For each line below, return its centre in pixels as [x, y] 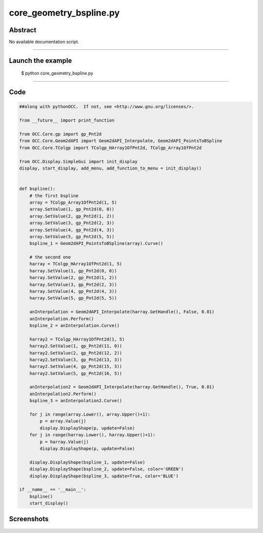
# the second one [50, 257]
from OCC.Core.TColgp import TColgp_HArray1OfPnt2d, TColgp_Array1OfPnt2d [111, 148]
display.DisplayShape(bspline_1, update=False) [87, 462]
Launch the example [40, 60]
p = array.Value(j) [63, 421]
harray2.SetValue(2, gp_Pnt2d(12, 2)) [76, 353]
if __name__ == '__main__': [53, 490]
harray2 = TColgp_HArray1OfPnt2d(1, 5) [77, 339]
